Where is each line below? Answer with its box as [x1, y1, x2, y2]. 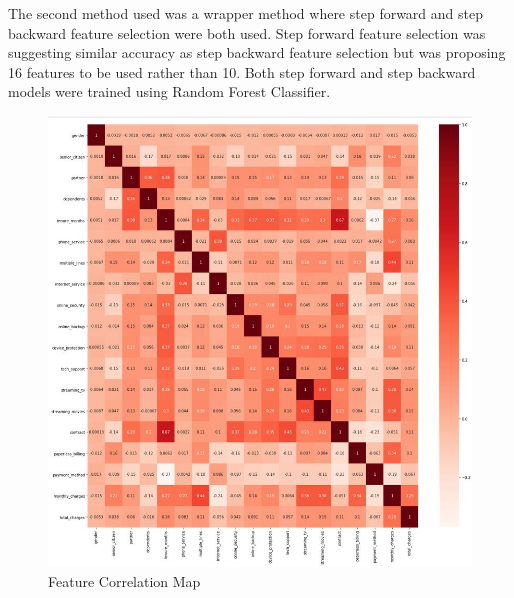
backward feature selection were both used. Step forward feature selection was [8, 22, 486, 43]
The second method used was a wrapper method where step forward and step [8, 3, 483, 23]
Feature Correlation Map [48, 570, 201, 591]
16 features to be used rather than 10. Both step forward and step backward [8, 61, 476, 82]
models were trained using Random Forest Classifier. [8, 81, 331, 102]
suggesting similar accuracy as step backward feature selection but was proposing [8, 42, 506, 63]
